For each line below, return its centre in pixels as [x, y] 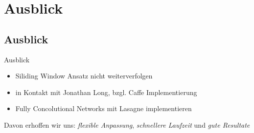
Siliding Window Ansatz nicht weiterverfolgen [84, 76]
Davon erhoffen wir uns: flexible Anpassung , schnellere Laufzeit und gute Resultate [127, 124]
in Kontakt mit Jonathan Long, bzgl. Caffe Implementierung [106, 92]
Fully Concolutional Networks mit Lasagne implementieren [104, 108]
